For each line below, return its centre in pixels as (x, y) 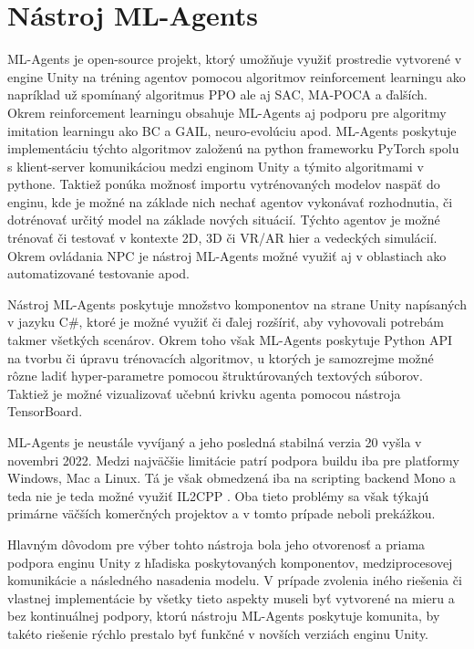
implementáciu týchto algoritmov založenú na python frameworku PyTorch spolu (233, 148)
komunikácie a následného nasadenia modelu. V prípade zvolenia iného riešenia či (235, 580)
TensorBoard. (45, 411)
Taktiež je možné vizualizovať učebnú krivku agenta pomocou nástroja (204, 393)
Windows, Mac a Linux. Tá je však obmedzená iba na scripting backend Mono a (232, 478)
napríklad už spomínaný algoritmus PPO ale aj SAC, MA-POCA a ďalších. (217, 94)
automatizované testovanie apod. (98, 273)
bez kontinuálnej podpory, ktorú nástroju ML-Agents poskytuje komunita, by (224, 616)
